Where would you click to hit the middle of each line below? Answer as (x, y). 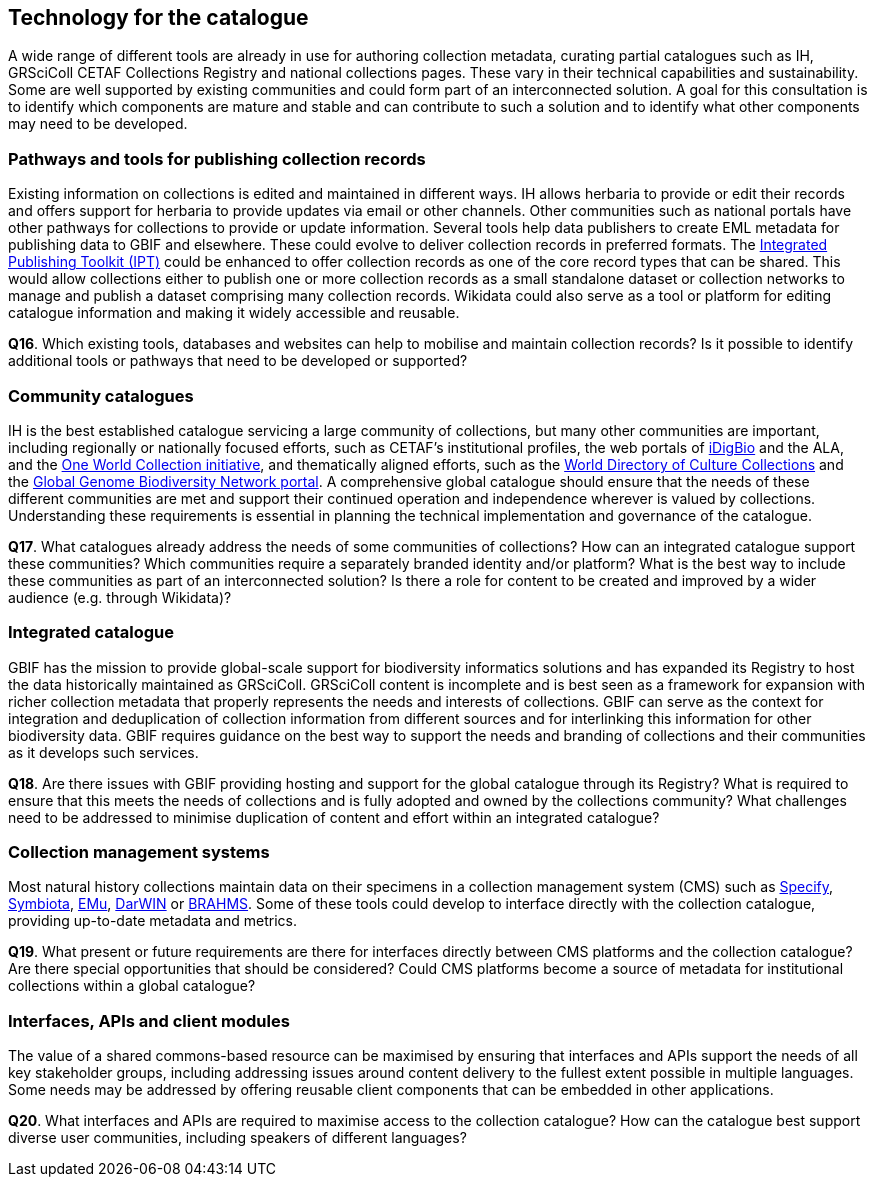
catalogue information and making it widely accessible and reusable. (234, 313)
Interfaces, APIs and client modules (149, 1020)
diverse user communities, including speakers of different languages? (237, 1138)
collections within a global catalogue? (132, 986)
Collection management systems (139, 852)
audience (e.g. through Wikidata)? (120, 597)
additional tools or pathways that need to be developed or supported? (238, 361)
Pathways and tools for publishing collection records (217, 158)
